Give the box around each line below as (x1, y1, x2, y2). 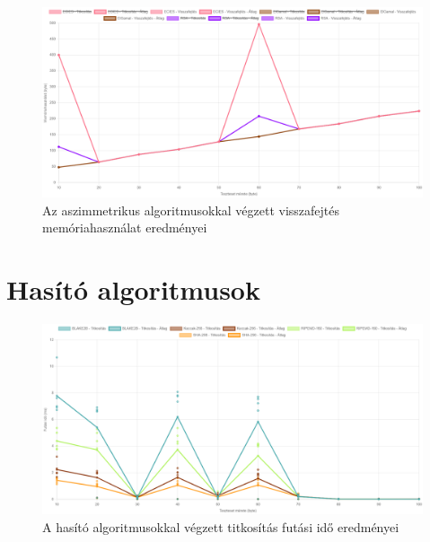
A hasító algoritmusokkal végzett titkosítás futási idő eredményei (42, 517, 399, 536)
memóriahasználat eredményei (42, 218, 207, 237)
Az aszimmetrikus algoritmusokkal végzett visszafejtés (42, 200, 340, 219)
